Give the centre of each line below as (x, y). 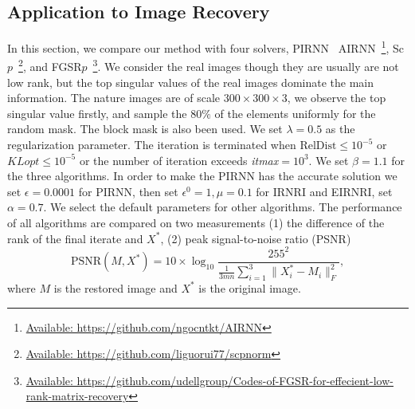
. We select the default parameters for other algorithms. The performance (223, 207)
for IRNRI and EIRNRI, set (324, 191)
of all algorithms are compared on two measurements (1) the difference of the (196, 223)
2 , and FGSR (50, 65)
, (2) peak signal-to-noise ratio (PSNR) (256, 238)
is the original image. (250, 287)
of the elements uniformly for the (295, 113)
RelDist (318, 146)
